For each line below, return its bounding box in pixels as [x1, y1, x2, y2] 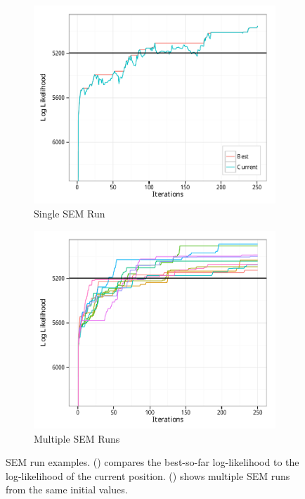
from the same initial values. [6, 482, 128, 497]
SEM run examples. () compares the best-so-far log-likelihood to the [6, 455, 299, 469]
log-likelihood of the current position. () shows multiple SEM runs [6, 468, 290, 483]
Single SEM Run [34, 206, 105, 221]
